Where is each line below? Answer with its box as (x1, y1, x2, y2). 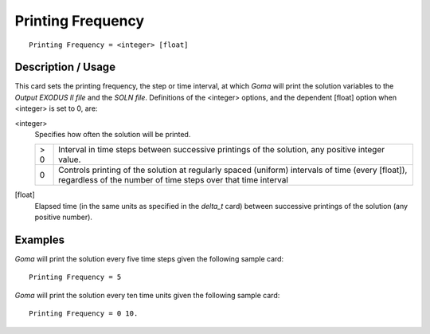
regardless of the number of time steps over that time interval (58, 175, 288, 186)
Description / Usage (14, 61, 115, 74)
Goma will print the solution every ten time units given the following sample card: (14, 290, 280, 300)
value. (58, 154, 81, 165)
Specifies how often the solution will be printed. (34, 130, 191, 139)
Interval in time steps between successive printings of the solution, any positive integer (58, 144, 385, 155)
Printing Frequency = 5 (29, 273, 122, 282)
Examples (14, 234, 65, 246)
